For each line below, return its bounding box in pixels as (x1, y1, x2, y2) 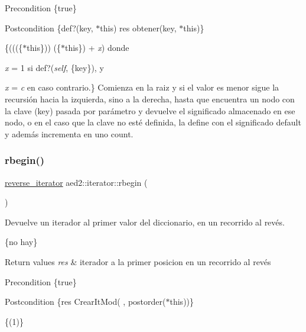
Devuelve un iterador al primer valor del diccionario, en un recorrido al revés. (5, 215, 285, 228)
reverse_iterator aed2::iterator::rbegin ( (5, 176, 148, 188)
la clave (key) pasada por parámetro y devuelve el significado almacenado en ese (5, 104, 295, 117)
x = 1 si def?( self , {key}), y (5, 61, 104, 73)
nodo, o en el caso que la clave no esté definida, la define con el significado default (5, 116, 301, 128)
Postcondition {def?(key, (5, 21, 93, 34)
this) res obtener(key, (100, 21, 177, 34)
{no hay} (5, 236, 38, 248)
